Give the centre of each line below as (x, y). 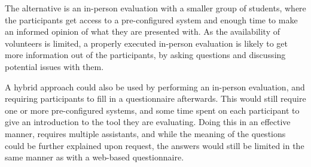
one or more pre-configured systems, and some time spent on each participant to (152, 110)
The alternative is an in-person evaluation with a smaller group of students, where (155, 8)
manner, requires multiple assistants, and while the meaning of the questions (145, 133)
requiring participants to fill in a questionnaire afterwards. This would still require (155, 98)
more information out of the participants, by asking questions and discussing (145, 55)
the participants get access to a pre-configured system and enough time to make (151, 19)
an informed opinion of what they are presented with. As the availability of (142, 31)
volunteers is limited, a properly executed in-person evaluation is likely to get (146, 43)
